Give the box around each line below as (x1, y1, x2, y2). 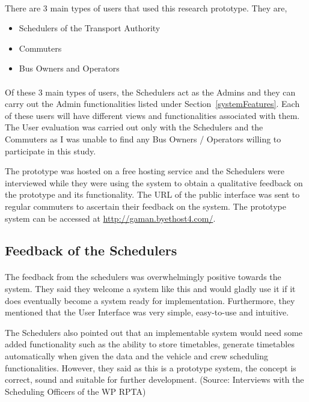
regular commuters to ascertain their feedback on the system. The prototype (5, 199, 286, 212)
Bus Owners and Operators (19, 62, 120, 75)
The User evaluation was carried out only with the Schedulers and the (5, 121, 263, 133)
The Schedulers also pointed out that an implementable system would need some (5, 326, 303, 338)
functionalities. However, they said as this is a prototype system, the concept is (5, 361, 296, 374)
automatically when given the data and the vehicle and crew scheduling (5, 350, 269, 362)
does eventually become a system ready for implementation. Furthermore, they (5, 294, 295, 306)
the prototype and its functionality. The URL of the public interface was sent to (5, 188, 300, 201)
